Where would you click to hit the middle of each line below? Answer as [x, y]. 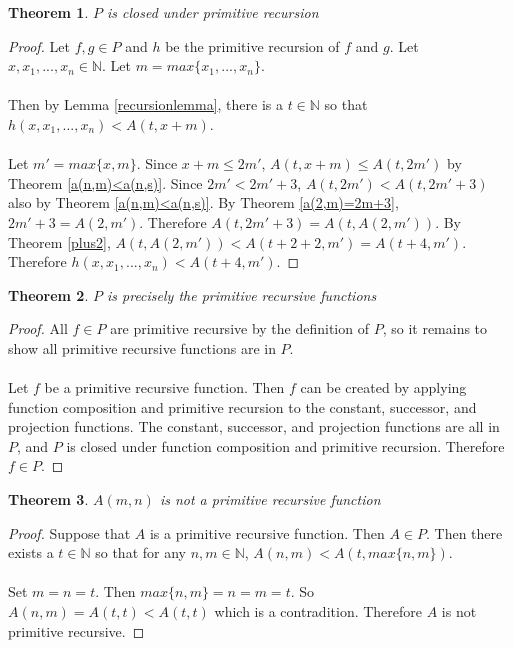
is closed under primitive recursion [212, 12]
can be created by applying [383, 387]
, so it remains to [435, 328]
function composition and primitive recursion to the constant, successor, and [242, 406]
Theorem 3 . [48, 499]
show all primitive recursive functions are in [142, 347]
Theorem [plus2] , [59, 241]
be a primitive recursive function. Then [164, 387]
